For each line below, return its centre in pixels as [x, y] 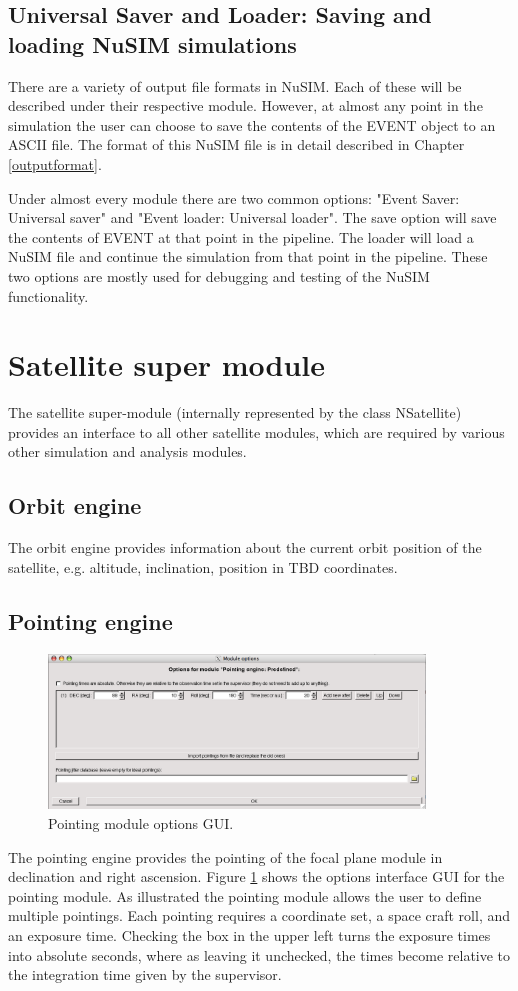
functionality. [48, 295]
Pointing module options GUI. [141, 822]
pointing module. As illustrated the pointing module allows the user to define [245, 895]
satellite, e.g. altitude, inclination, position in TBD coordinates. [203, 566]
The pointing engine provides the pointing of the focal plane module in [225, 856]
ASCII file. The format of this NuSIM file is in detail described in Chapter [236, 144]
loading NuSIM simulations [152, 43]
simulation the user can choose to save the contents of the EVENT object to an [252, 124]
